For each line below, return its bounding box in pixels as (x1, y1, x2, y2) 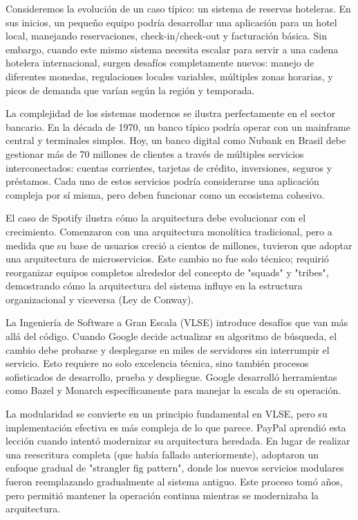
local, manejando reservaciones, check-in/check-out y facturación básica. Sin (6, 28, 328, 43)
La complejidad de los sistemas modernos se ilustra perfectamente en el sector (6, 106, 336, 120)
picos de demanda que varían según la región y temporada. (6, 82, 255, 97)
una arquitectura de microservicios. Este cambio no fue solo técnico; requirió (6, 251, 329, 266)
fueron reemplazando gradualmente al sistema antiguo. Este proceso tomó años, (6, 474, 343, 488)
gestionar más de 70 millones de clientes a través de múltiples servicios (6, 146, 304, 161)
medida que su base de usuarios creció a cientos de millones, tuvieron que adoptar (6, 237, 352, 252)
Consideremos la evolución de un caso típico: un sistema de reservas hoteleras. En (6, 1, 351, 15)
